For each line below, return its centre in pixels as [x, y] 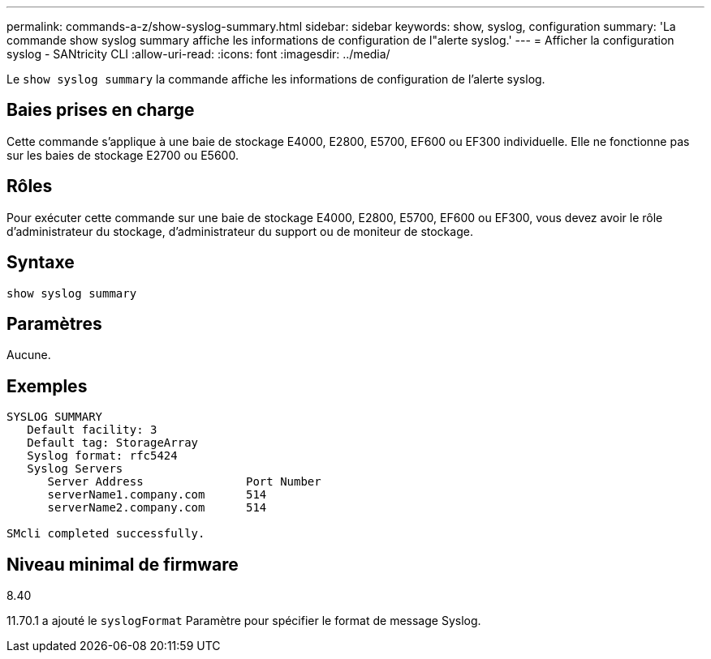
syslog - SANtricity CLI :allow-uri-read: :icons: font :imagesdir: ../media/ [198, 54]
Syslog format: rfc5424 [102, 456]
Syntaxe [41, 263]
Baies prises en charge [101, 110]
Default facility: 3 [92, 430]
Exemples [47, 386]
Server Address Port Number [184, 482]
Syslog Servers [75, 469]
